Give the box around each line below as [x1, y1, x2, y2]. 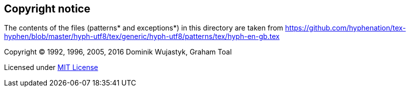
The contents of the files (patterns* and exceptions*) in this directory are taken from [4, 23, 283, 32]
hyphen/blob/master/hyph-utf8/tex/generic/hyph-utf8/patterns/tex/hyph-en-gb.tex [4, 32, 280, 41]
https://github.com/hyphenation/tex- [285, 23, 406, 32]
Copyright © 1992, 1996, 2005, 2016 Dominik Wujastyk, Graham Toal [4, 47, 232, 56]
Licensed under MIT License [4, 63, 98, 72]
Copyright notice [4, 2, 91, 15]
